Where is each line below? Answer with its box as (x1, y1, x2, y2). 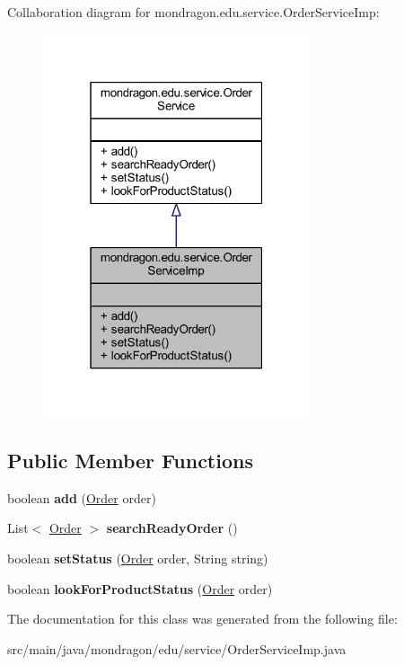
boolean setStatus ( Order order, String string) (7, 549, 268, 568)
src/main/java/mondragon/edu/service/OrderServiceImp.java (7, 639, 347, 658)
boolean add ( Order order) (7, 488, 156, 507)
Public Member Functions (7, 447, 253, 474)
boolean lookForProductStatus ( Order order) (7, 579, 273, 598)
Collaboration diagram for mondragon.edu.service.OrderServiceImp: (7, 3, 380, 21)
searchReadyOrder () (106, 519, 238, 537)
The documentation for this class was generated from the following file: (7, 609, 398, 628)
